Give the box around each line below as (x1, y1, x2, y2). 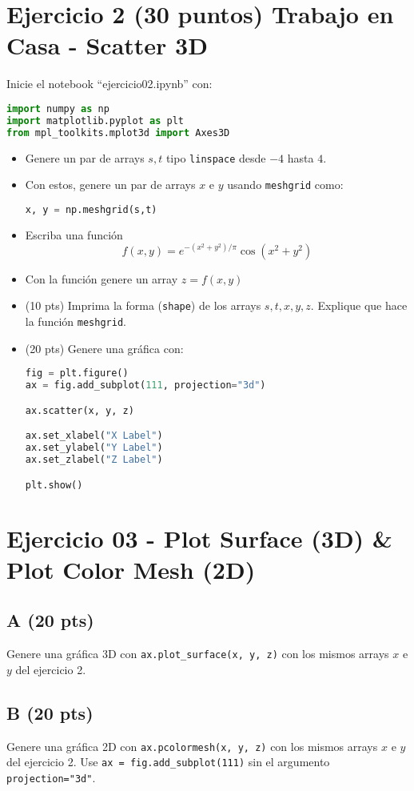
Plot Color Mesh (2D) (6, 552, 256, 585)
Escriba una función (25, 226, 123, 243)
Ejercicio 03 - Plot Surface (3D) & (6, 521, 392, 554)
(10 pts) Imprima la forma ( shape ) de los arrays (25, 297, 261, 314)
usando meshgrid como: (227, 176, 344, 193)
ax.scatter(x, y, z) (25, 404, 134, 416)
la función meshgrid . (25, 313, 126, 330)
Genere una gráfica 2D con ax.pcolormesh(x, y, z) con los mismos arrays (6, 737, 378, 754)
